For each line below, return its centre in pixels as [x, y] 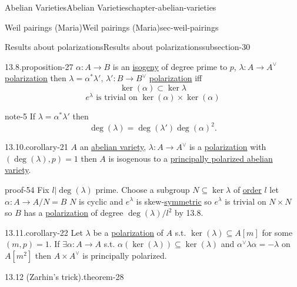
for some [277, 232]
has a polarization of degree [74, 213]
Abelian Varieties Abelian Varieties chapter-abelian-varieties [111, 7]
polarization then [36, 78]
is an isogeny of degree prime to [170, 66]
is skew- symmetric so [174, 201]
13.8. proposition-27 [39, 66]
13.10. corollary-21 [36, 147]
